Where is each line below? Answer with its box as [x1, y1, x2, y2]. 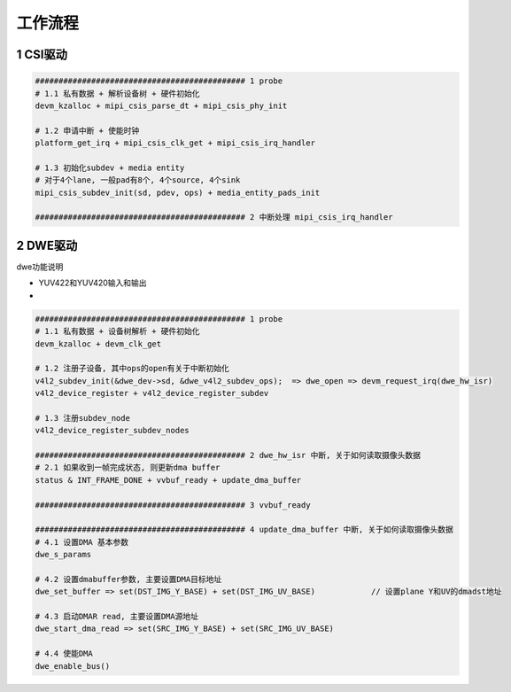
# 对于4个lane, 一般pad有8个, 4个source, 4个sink [35, 175, 241, 185]
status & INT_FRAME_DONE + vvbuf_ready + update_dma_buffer [35, 475, 302, 485]
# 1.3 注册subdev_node [35, 413, 130, 423]
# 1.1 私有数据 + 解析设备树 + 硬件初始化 [35, 89, 200, 98]
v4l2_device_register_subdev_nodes [35, 425, 190, 436]
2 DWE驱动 [16, 237, 78, 253]
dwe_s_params [35, 549, 92, 560]
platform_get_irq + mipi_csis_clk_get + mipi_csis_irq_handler [35, 138, 316, 148]
